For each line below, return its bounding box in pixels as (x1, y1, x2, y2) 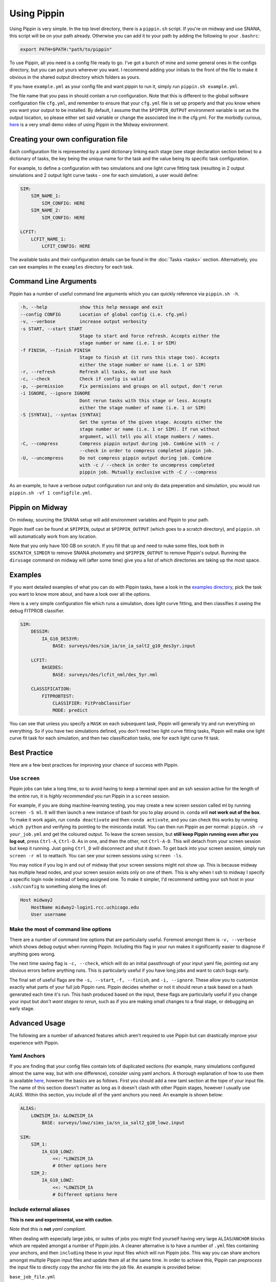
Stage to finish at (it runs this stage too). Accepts (79, 354, 220, 360)
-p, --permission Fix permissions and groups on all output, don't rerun (20, 383, 222, 389)
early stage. (9, 1006, 35, 1012)
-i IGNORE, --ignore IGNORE (20, 390, 90, 396)
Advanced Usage (9, 1019, 66, 1028)
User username (31, 912, 66, 917)
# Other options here (52, 1163, 107, 1169)
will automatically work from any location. (9, 533, 97, 539)
